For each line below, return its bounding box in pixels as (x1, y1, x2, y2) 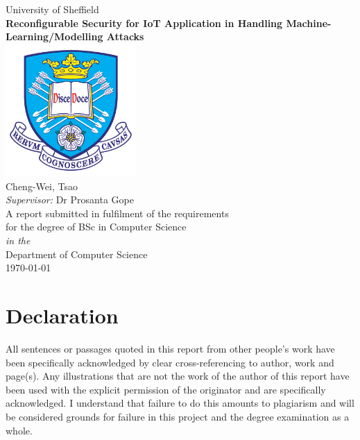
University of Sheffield (6, 2, 99, 16)
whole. (6, 423, 33, 437)
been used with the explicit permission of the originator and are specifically (6, 382, 326, 396)
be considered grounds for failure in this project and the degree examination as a (6, 409, 350, 423)
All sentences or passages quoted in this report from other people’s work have (6, 341, 335, 355)
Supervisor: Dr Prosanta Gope (6, 192, 134, 207)
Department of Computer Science (6, 246, 148, 261)
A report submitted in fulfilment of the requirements (6, 205, 229, 220)
